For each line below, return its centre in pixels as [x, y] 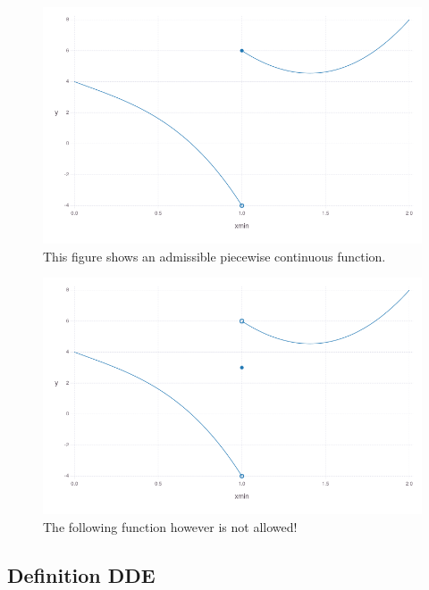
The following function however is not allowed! [170, 526]
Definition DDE [81, 574]
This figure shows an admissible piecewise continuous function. [214, 256]
